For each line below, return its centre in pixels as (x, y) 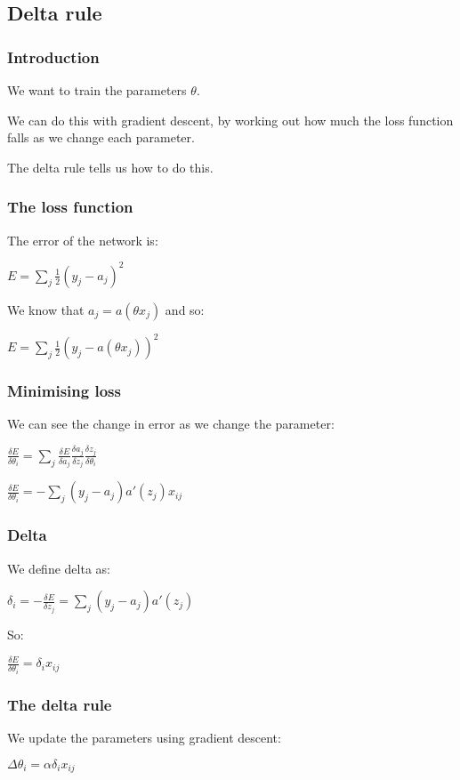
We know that (46, 309)
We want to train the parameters (97, 90)
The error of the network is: (83, 240)
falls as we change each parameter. (101, 137)
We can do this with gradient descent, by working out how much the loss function (230, 120)
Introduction (53, 56)
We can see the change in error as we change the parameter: (171, 424)
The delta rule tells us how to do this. (110, 167)
